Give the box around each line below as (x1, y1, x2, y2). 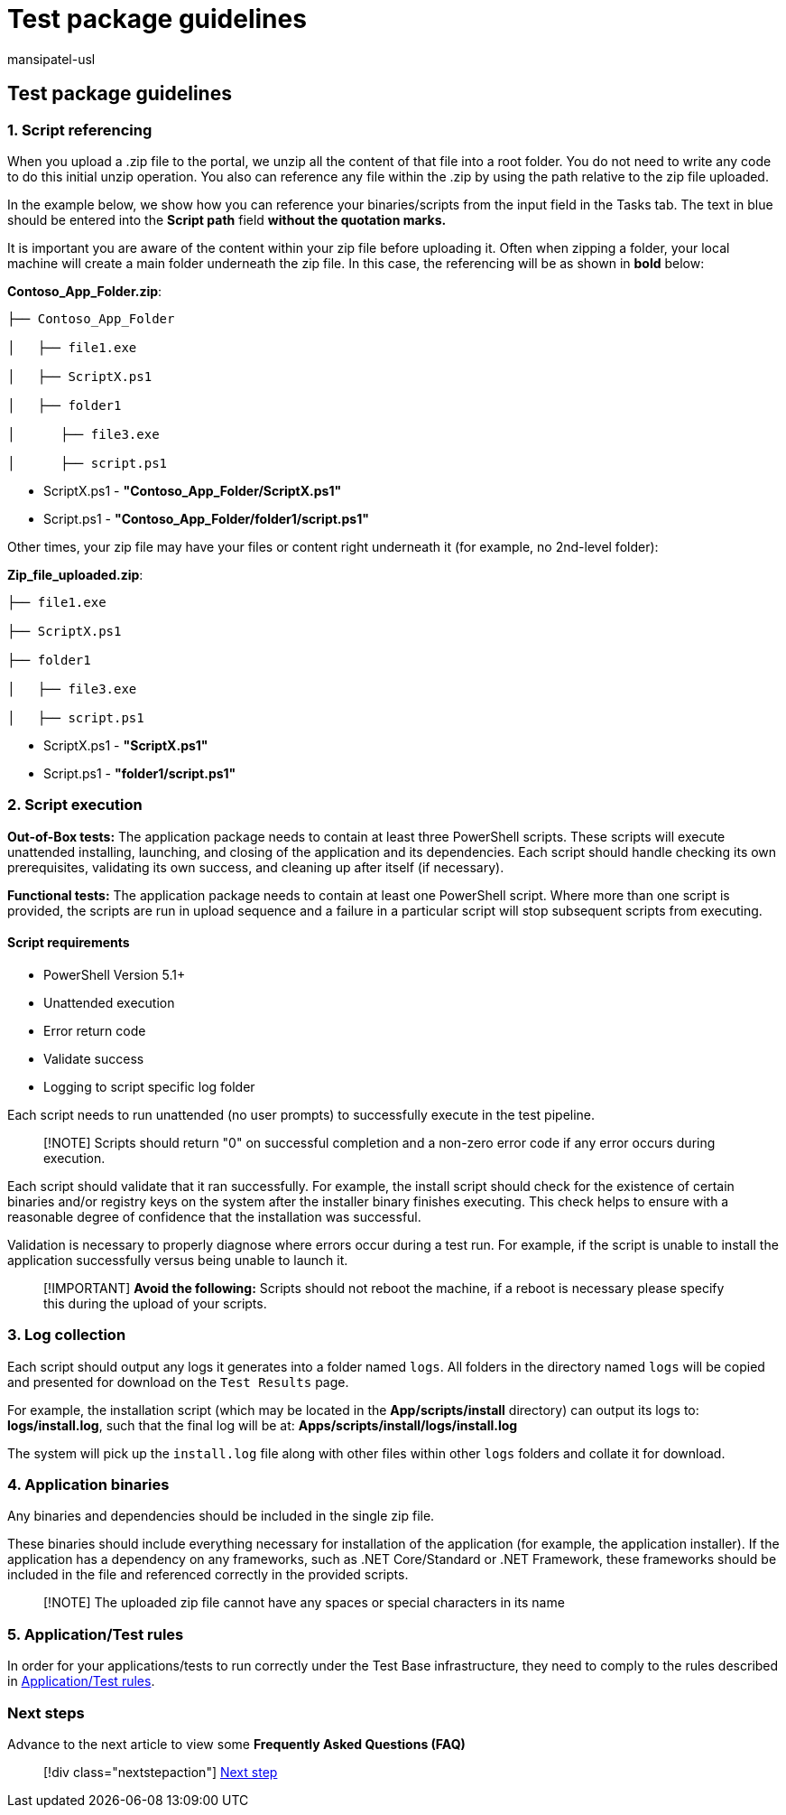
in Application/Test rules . (7, 1673, 155, 1689)
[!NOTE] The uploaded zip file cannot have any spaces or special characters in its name (43, 1595, 565, 1611)
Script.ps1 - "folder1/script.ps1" (43, 765, 236, 781)
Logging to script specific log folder (43, 1078, 255, 1094)
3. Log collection (7, 1326, 126, 1345)
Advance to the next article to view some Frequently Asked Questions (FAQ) (7, 1736, 466, 1752)
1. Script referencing (7, 120, 153, 139)
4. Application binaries (7, 1475, 170, 1494)
